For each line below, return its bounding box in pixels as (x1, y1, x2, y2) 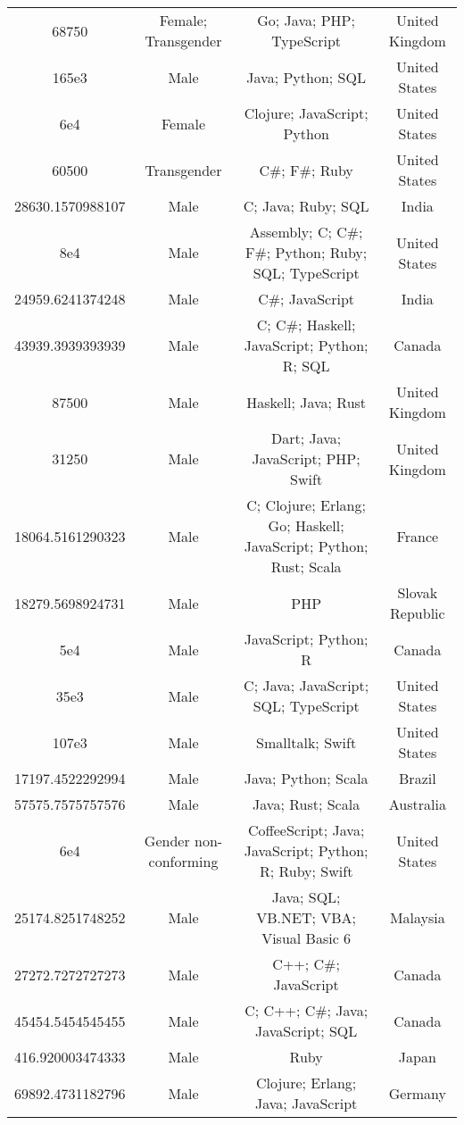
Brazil (399, 768, 436, 788)
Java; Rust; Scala (253, 794, 360, 814)
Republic (390, 603, 445, 623)
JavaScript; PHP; (252, 448, 360, 469)
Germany (388, 1082, 446, 1104)
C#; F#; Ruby (259, 159, 353, 180)
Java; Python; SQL (246, 66, 366, 87)
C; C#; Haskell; (256, 314, 356, 335)
